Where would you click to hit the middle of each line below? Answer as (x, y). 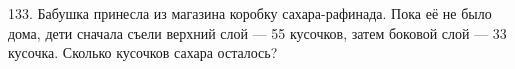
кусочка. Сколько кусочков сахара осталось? (143, 52)
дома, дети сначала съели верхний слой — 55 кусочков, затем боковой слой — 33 (257, 32)
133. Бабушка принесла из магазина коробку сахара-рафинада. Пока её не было (250, 13)
